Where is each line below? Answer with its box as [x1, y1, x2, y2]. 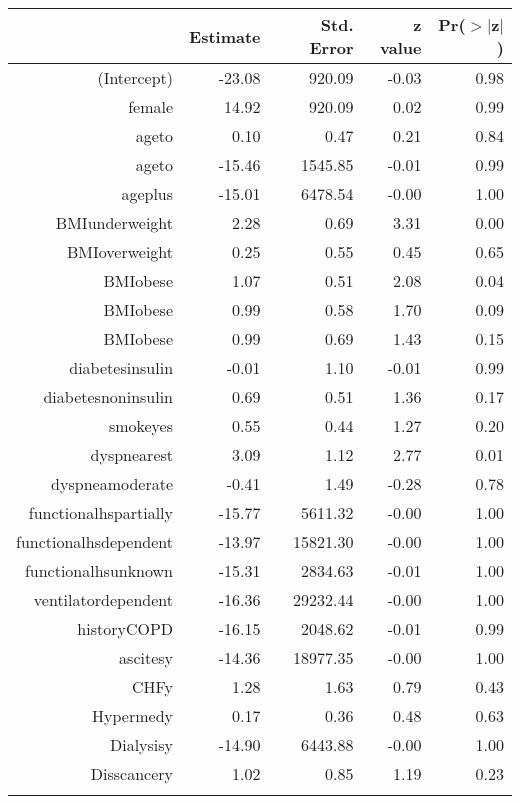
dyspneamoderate [51, 472, 174, 495]
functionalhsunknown [24, 559, 174, 582]
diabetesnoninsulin [43, 385, 174, 408]
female [128, 95, 174, 118]
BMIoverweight [66, 240, 174, 263]
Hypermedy [92, 704, 174, 727]
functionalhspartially [28, 501, 174, 524]
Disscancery [90, 762, 174, 785]
